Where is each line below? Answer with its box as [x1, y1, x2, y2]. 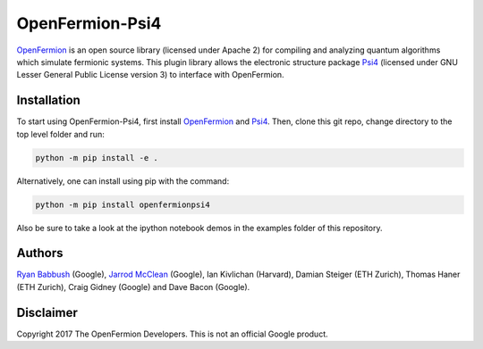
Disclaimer [16, 304, 78, 320]
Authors [16, 245, 64, 261]
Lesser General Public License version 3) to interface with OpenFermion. [16, 70, 285, 80]
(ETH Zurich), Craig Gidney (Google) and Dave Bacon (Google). [16, 281, 250, 292]
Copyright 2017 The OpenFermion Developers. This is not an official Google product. [16, 328, 328, 339]
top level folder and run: [16, 129, 105, 139]
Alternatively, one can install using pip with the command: [16, 175, 230, 187]
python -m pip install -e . [35, 153, 158, 162]
